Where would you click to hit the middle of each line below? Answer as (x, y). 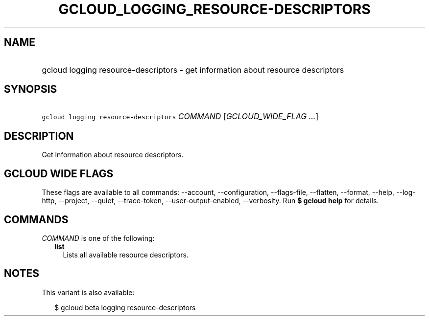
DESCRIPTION (39, 136)
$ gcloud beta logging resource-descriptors (125, 307)
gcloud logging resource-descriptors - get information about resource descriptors (193, 70)
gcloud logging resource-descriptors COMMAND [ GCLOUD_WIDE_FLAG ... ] (180, 117)
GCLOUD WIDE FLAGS (59, 173)
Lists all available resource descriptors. (126, 255)
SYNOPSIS (31, 89)
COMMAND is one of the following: (98, 238)
